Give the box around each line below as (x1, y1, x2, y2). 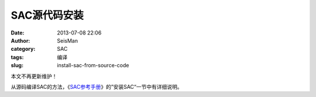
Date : (11, 29, 25, 36)
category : (11, 46, 36, 53)
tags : (11, 53, 24, 61)
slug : (11, 62, 23, 69)
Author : (11, 37, 30, 44)
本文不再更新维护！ (11, 72, 57, 79)
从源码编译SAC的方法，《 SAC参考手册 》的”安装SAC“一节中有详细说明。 (11, 83, 183, 90)
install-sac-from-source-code (57, 62, 129, 69)
